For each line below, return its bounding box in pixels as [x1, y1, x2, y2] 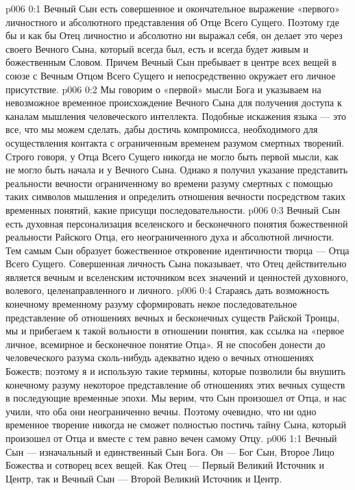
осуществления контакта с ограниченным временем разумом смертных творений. [5, 135, 345, 149]
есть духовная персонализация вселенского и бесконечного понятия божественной [5, 216, 348, 230]
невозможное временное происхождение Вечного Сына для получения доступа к [5, 95, 342, 110]
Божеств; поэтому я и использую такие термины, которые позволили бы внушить [5, 364, 345, 378]
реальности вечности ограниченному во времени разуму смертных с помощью [5, 175, 333, 190]
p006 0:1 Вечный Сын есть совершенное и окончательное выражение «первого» [5, 1, 340, 15]
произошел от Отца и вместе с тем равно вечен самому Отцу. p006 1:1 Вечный [5, 431, 337, 445]
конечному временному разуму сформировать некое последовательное [5, 297, 297, 311]
